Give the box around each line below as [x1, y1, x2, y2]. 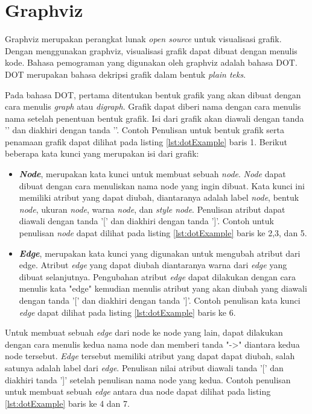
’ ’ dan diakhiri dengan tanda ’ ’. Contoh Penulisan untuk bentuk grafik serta [5, 124, 284, 136]
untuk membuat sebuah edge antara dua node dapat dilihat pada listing [5, 385, 271, 398]
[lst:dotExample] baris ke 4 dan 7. [5, 397, 130, 409]
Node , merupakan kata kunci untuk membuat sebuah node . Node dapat [19, 168, 286, 180]
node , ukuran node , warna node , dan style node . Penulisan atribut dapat [19, 202, 285, 215]
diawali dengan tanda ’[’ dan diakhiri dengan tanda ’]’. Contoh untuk [19, 215, 274, 227]
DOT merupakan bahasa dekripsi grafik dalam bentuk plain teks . [5, 67, 246, 80]
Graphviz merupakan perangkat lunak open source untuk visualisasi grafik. [5, 33, 282, 45]
